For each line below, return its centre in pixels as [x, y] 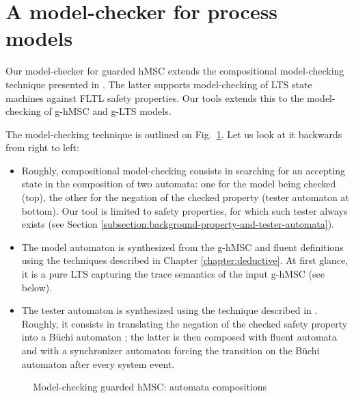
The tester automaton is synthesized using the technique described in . [169, 310]
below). [37, 287]
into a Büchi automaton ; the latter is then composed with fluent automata [179, 337]
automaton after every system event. [98, 363]
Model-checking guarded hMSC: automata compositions [150, 387]
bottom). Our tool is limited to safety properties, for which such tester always [185, 210]
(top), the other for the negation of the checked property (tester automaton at [185, 197]
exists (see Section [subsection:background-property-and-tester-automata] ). [178, 224]
